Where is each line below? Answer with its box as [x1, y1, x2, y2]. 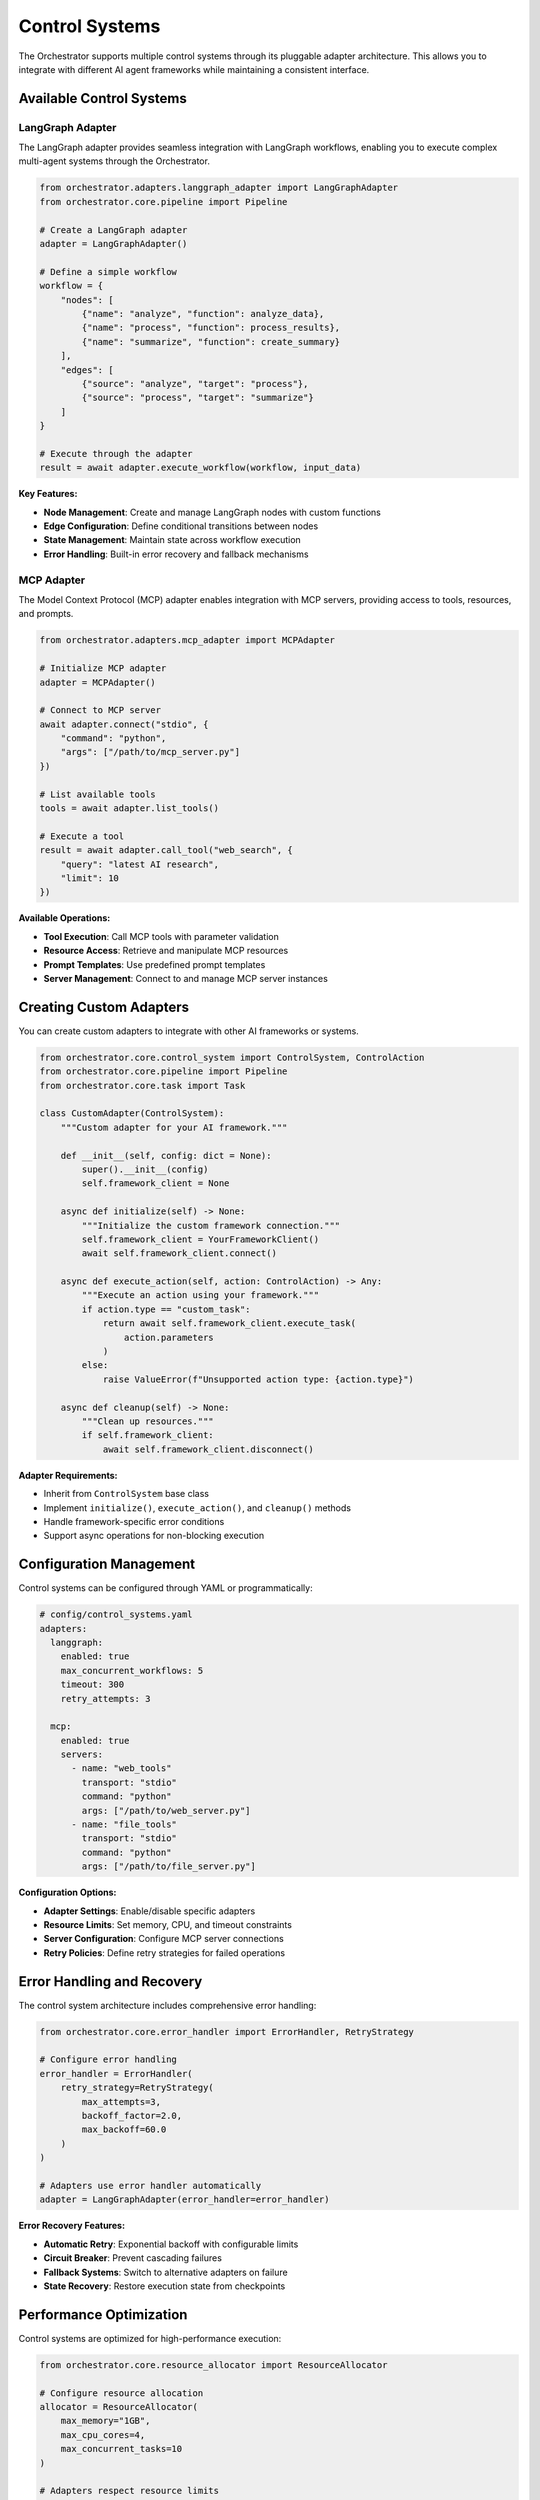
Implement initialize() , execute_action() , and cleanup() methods [43, 1501, 352, 1514]
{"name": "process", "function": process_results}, [81, 322, 341, 334]
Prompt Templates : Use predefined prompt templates [43, 958, 266, 970]
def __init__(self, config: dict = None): [60, 1150, 272, 1161]
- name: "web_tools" [71, 1763, 172, 1774]
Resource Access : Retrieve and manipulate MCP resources [43, 945, 289, 957]
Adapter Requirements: [18, 1469, 119, 1481]
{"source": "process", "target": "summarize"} [81, 392, 314, 404]
